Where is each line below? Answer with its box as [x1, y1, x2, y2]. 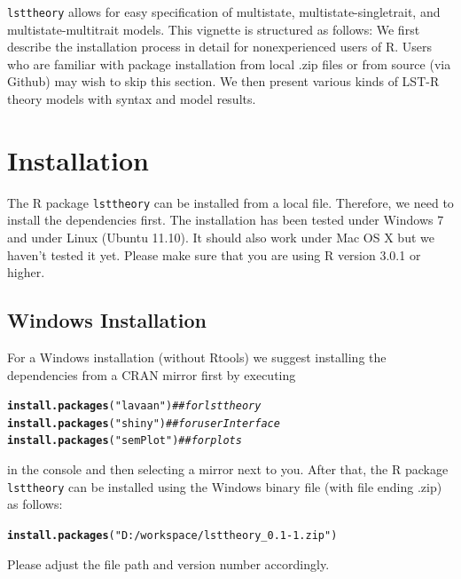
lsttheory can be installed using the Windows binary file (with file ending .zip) [7, 477, 442, 496]
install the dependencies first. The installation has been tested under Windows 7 [7, 210, 444, 229]
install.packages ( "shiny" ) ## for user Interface [7, 416, 280, 430]
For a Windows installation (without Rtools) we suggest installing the [7, 347, 387, 366]
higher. [7, 263, 45, 282]
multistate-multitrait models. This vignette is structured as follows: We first [7, 20, 420, 38]
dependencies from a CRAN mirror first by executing [7, 365, 296, 384]
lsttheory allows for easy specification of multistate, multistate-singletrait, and [7, 3, 441, 20]
